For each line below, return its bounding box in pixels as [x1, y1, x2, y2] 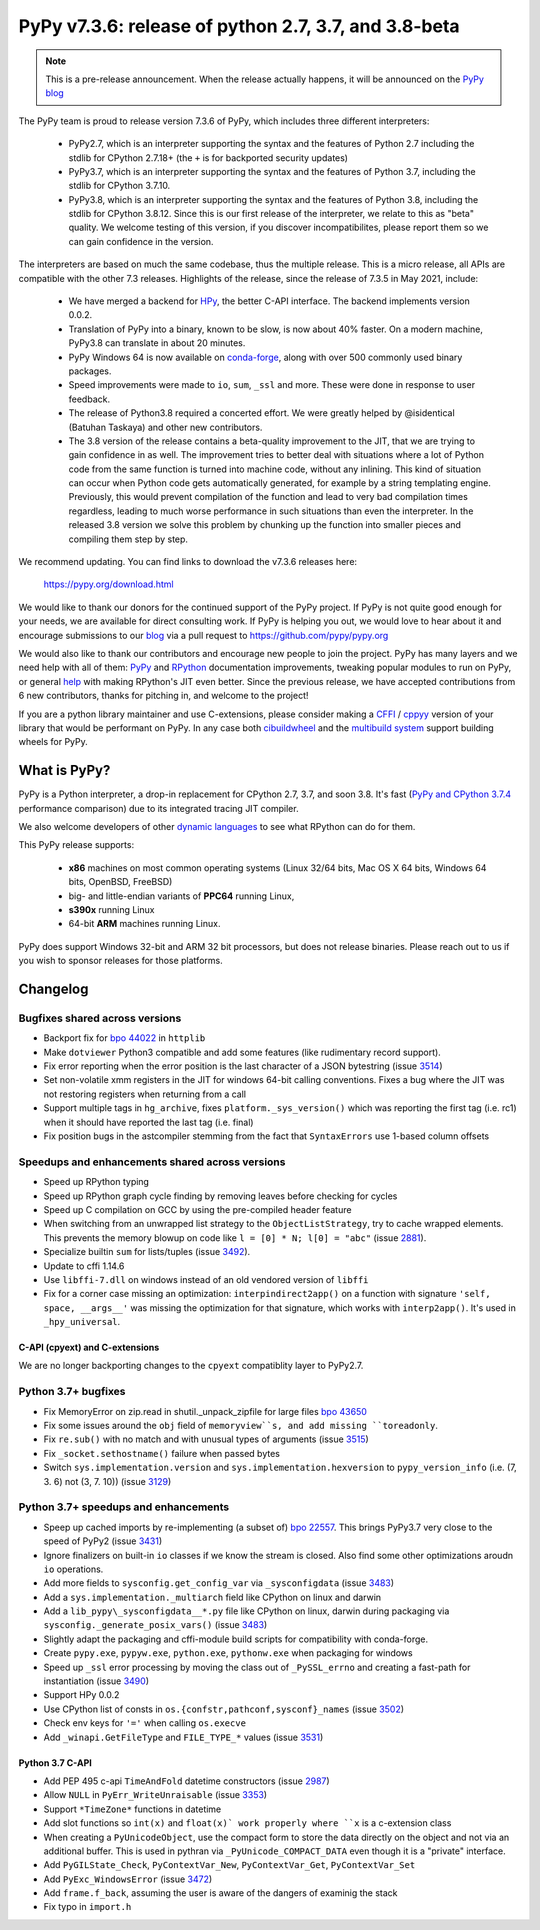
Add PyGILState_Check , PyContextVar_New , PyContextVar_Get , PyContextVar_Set [43, 1859, 416, 1871]
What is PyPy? [18, 762, 111, 779]
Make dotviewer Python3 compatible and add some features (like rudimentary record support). [43, 1046, 442, 1058]
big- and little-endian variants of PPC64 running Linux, [68, 890, 295, 902]
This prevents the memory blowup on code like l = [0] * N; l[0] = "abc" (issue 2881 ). [43, 1231, 427, 1244]
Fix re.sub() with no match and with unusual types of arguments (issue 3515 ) [43, 1433, 369, 1445]
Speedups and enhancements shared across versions [18, 1155, 286, 1169]
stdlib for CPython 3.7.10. [68, 180, 171, 192]
